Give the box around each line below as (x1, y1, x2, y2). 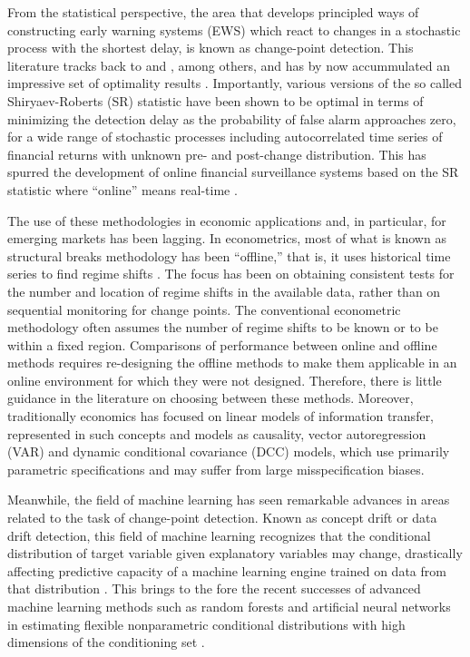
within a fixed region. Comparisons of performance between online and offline (7, 335, 437, 354)
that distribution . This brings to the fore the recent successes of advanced (7, 579, 421, 598)
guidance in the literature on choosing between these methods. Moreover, (7, 388, 414, 407)
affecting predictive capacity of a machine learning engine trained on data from (7, 561, 446, 580)
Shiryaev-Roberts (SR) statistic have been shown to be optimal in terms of (7, 91, 424, 110)
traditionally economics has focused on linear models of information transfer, (7, 407, 435, 426)
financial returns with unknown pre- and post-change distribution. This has (7, 144, 426, 163)
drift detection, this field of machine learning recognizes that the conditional (7, 525, 431, 544)
